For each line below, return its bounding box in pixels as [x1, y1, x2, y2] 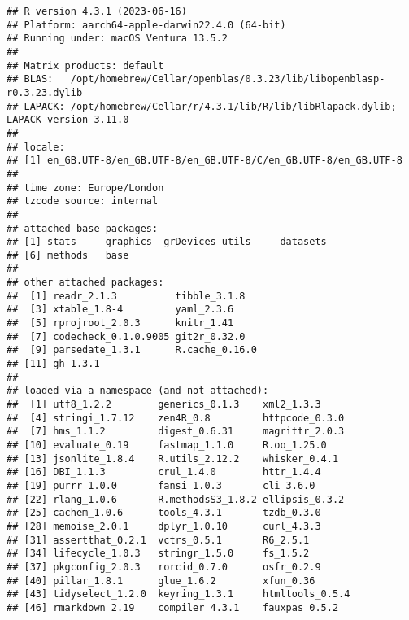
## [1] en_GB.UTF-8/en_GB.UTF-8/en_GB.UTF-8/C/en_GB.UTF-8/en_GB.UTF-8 [7, 155, 402, 167]
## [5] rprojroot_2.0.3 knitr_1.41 [7, 317, 234, 330]
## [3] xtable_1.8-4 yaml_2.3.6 [7, 303, 234, 316]
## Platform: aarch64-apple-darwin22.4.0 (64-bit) [7, 19, 286, 31]
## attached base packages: [7, 222, 159, 234]
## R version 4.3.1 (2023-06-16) [7, 6, 187, 17]
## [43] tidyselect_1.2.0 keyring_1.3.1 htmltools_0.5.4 [7, 588, 350, 600]
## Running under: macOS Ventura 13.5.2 [7, 33, 228, 45]
